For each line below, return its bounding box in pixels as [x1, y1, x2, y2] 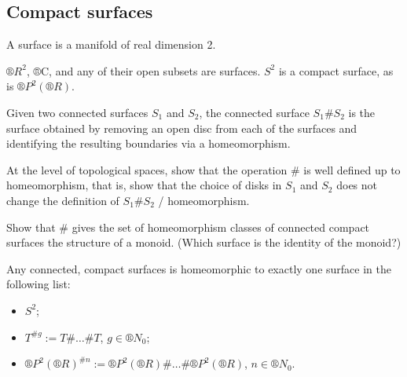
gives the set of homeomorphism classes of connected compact [71, 218, 370, 235]
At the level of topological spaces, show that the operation [6, 161, 288, 178]
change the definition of [6, 192, 119, 208]
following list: [6, 276, 71, 292]
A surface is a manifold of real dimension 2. [6, 36, 216, 53]
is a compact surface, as [278, 62, 394, 79]
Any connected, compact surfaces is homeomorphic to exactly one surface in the [6, 260, 391, 276]
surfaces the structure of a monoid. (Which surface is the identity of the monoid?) [6, 234, 401, 251]
